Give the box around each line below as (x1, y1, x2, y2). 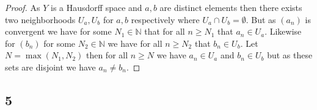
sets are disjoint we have (5, 60, 96, 73)
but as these (267, 49, 313, 61)
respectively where (131, 13, 200, 26)
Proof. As (5, 1, 40, 13)
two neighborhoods (5, 13, 76, 26)
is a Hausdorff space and (51, 1, 142, 13)
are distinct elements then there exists (159, 1, 302, 13)
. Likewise (264, 25, 302, 38)
